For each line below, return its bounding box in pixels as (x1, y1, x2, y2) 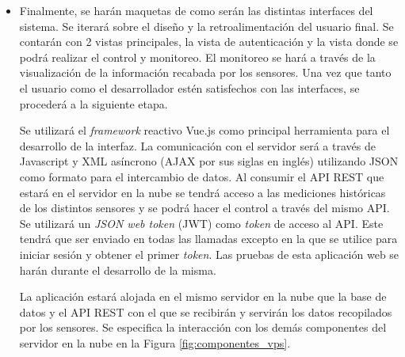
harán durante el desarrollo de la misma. (19, 261, 216, 278)
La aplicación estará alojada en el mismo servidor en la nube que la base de (19, 288, 387, 305)
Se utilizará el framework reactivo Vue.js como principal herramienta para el (19, 122, 390, 139)
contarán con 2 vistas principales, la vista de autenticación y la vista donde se (19, 33, 399, 50)
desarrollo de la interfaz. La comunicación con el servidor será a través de (19, 137, 376, 154)
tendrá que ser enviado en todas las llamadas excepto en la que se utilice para (19, 230, 398, 247)
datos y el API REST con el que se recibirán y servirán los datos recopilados (19, 303, 392, 320)
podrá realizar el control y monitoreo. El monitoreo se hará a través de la (19, 48, 376, 65)
